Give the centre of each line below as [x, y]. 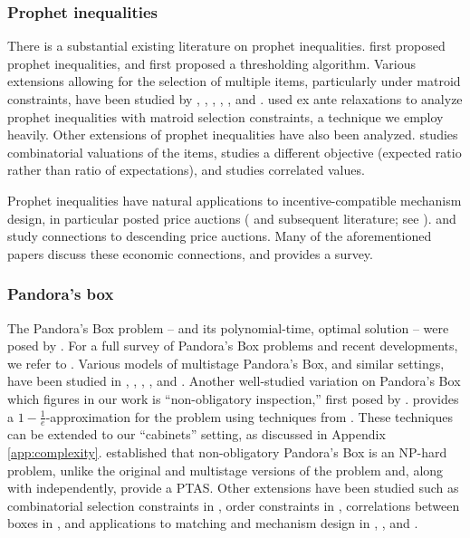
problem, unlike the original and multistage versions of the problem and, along [225, 470]
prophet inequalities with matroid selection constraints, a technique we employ [225, 116]
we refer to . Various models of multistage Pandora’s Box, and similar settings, [226, 363]
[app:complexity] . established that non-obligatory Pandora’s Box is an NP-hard [227, 452]
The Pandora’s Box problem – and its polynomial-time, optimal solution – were [228, 327]
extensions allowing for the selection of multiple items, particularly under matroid [234, 81]
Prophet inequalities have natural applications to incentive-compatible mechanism [235, 200]
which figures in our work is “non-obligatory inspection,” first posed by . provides [233, 398]
